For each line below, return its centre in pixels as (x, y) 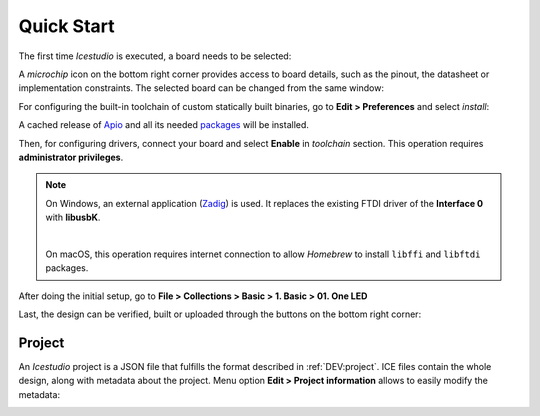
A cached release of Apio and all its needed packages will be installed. (164, 125)
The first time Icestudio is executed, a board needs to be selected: (155, 56)
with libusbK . (73, 217)
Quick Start (66, 26)
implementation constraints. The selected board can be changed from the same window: (201, 88)
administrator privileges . (71, 157)
